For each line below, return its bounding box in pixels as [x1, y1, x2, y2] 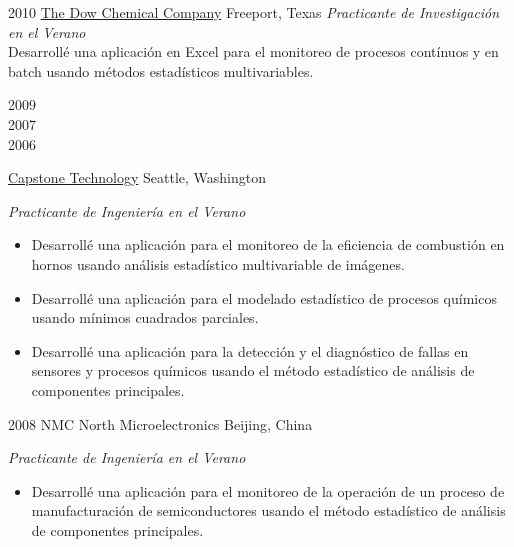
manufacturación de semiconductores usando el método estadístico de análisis [31, 500, 506, 521]
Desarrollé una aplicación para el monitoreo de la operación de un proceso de [31, 480, 505, 501]
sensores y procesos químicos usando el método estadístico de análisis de [31, 360, 475, 381]
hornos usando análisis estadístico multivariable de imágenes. [31, 253, 405, 274]
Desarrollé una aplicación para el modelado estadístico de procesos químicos [31, 287, 497, 308]
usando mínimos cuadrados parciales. [31, 307, 259, 328]
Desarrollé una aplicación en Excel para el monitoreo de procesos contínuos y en [8, 41, 499, 62]
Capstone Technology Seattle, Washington [8, 167, 267, 188]
